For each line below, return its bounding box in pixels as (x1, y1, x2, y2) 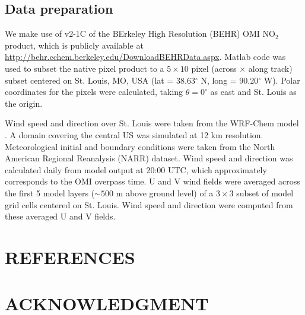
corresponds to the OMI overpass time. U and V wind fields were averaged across (5, 175, 300, 187)
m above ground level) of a (116, 186, 214, 199)
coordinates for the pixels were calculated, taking (5, 85, 183, 98)
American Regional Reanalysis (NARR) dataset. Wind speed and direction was (5, 152, 293, 164)
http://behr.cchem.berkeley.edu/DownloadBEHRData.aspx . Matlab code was (5, 50, 286, 63)
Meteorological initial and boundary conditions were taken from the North (5, 140, 275, 152)
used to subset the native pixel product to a (5, 62, 164, 74)
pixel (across (191, 62, 237, 74)
